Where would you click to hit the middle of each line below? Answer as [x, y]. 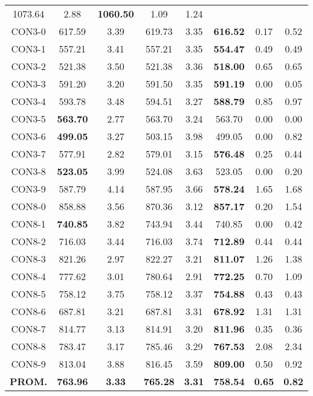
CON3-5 [28, 119]
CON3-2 [28, 66]
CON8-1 [28, 224]
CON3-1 [28, 49]
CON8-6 [28, 311]
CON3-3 [28, 84]
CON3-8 [28, 171]
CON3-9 [28, 189]
